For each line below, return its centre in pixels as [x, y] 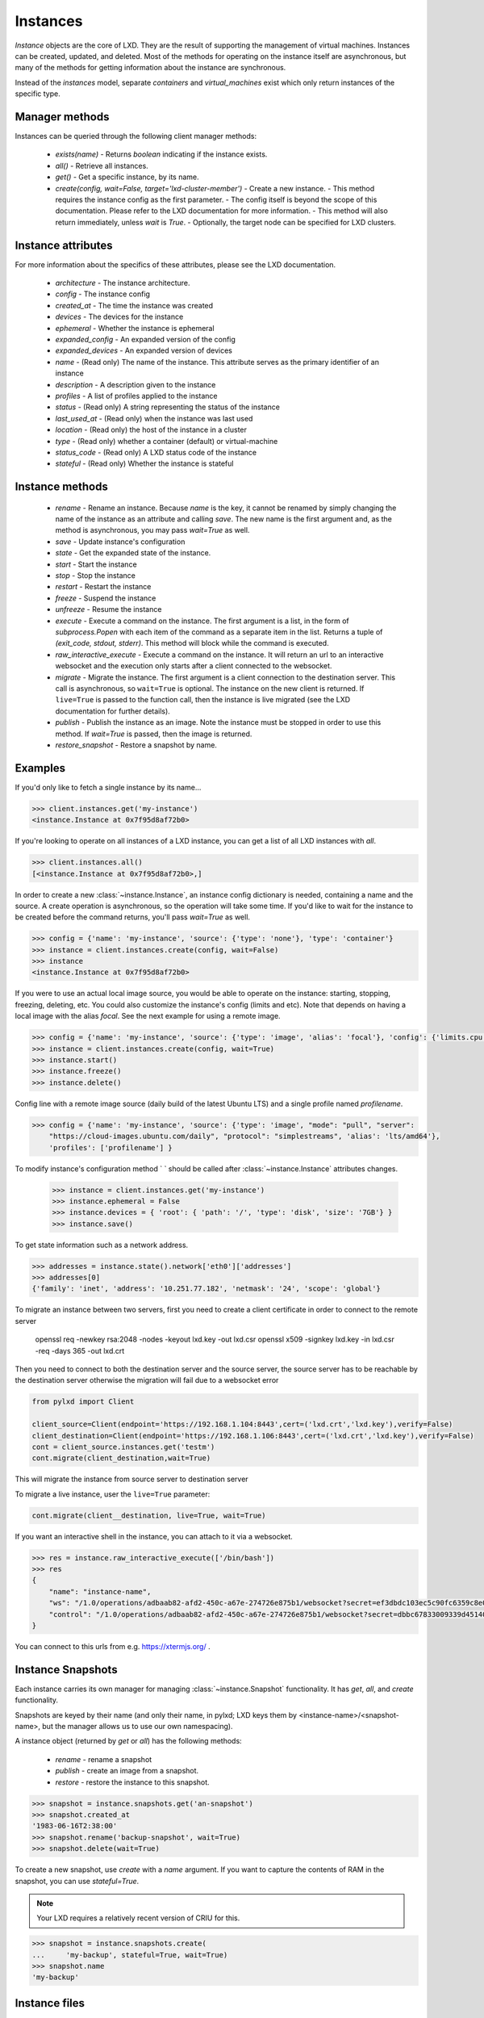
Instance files [50, 2003]
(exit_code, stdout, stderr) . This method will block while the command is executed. [192, 643]
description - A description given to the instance [136, 384]
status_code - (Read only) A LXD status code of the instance [156, 452]
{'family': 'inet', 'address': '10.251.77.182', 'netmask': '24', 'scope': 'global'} [206, 1289]
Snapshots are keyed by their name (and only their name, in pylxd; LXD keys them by [156, 1714]
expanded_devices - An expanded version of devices [144, 350]
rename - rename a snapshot [104, 1759]
